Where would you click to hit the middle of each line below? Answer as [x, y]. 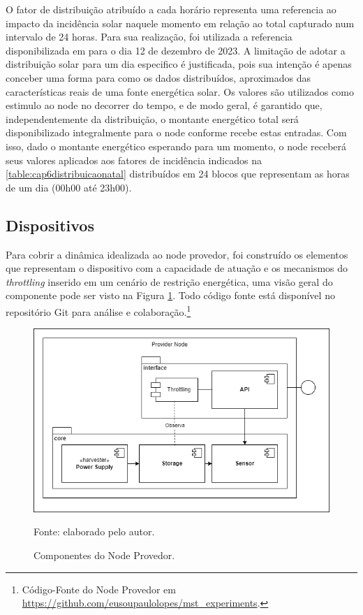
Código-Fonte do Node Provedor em [99, 589]
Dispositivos [50, 225]
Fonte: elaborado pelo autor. [94, 531]
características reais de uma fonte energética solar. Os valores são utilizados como [180, 91]
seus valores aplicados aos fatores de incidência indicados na [134, 160]
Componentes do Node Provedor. [104, 555]
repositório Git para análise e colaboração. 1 [98, 310]
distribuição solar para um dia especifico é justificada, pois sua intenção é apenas [179, 64]
